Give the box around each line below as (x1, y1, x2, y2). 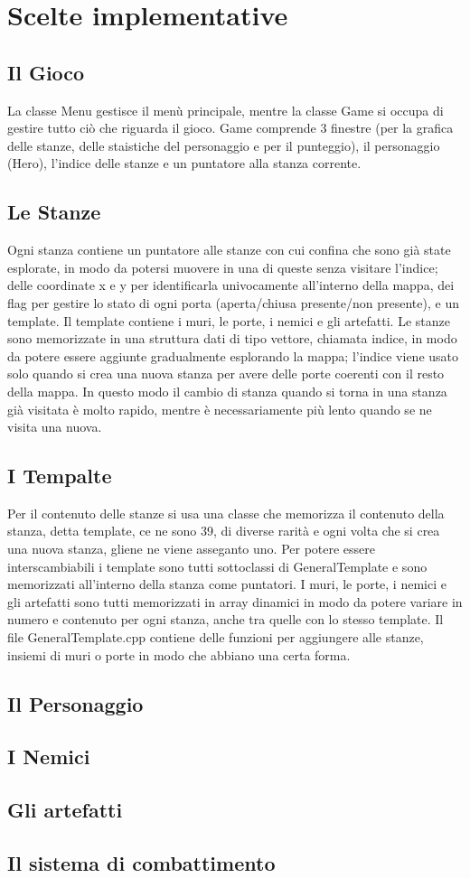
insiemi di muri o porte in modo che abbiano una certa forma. (7, 645, 351, 664)
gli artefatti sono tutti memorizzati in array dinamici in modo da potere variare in (7, 592, 463, 611)
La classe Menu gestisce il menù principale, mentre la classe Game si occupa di (7, 100, 444, 119)
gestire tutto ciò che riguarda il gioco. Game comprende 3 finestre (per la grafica (7, 118, 454, 137)
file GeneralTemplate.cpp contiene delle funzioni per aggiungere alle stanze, (7, 628, 424, 647)
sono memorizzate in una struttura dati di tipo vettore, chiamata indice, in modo (7, 329, 457, 348)
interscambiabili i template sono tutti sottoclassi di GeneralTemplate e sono (7, 556, 428, 575)
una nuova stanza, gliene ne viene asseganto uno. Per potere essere (7, 539, 376, 558)
